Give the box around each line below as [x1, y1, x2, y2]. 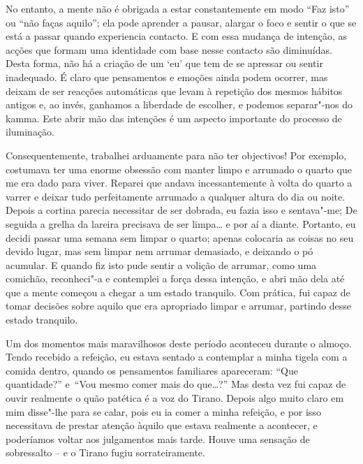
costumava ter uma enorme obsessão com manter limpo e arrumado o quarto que [6, 161, 352, 176]
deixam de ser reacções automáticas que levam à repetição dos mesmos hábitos [6, 83, 343, 98]
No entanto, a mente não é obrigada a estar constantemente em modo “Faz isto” [6, 1, 350, 15]
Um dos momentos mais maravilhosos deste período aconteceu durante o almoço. [6, 335, 352, 350]
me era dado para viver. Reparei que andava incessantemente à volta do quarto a [6, 175, 353, 190]
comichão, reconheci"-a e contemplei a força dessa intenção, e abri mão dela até [6, 271, 345, 286]
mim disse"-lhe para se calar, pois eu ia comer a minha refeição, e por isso [6, 404, 321, 419]
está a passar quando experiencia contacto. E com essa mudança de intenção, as [6, 29, 348, 43]
